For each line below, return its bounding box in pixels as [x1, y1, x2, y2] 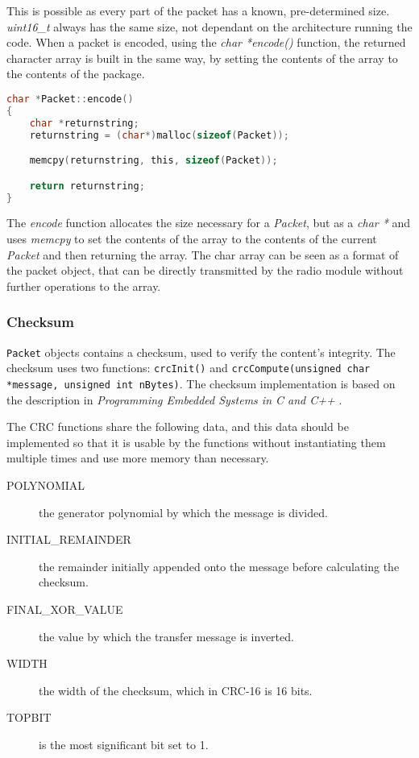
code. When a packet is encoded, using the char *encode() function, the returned [6, 34, 406, 51]
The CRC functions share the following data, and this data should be [6, 418, 349, 435]
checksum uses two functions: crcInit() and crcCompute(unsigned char [6, 359, 371, 376]
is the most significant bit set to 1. [39, 735, 209, 752]
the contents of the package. [6, 65, 145, 82]
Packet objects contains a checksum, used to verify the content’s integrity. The [6, 343, 396, 360]
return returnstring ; [29, 180, 145, 192]
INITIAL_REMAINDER [6, 531, 131, 548]
